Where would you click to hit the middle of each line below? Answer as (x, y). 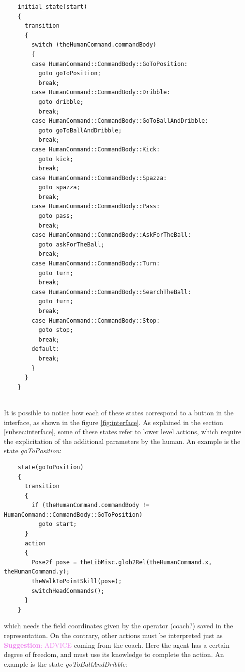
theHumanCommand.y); (37, 572)
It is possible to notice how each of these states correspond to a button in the (119, 412)
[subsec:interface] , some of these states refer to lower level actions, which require (122, 432)
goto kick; (56, 159)
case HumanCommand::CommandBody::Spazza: (99, 178)
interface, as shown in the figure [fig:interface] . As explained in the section (114, 422)
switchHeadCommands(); (68, 591)
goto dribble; (61, 102)
